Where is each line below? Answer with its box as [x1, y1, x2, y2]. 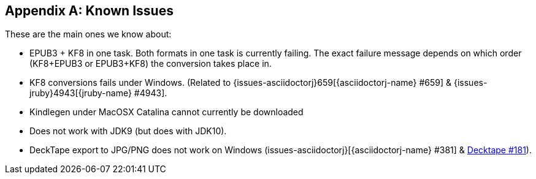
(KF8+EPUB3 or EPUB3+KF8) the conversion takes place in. [29, 58, 272, 69]
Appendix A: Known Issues [5, 3, 174, 18]
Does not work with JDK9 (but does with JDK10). [29, 126, 227, 137]
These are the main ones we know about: [5, 29, 172, 40]
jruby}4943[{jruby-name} [29, 88, 132, 99]
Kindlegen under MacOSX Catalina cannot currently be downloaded [29, 107, 304, 118]
